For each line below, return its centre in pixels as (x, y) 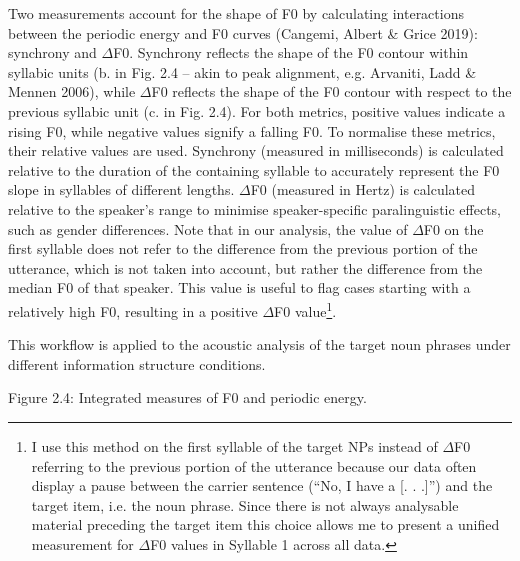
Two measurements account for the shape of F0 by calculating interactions (236, 13)
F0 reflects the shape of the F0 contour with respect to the (331, 91)
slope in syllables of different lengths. (121, 189)
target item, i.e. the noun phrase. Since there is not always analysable (245, 504)
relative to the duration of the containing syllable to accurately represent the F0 (254, 169)
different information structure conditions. (137, 363)
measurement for (82, 543)
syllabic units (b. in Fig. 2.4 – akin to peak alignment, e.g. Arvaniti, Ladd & (242, 71)
